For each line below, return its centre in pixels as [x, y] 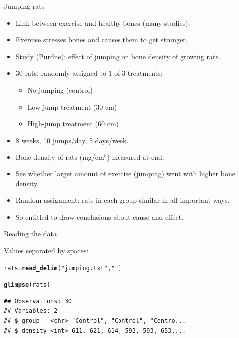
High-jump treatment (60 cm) [73, 123]
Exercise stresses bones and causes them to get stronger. [102, 40]
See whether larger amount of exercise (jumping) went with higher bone [125, 173]
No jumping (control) [60, 89]
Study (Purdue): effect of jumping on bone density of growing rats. [118, 56]
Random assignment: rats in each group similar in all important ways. [122, 200]
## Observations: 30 [38, 301]
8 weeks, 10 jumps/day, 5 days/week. [72, 140]
